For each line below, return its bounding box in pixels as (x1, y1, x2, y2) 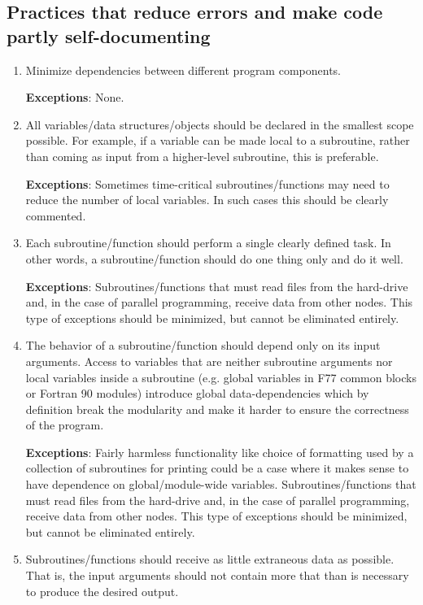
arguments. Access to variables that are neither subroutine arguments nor (25, 352, 393, 369)
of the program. (25, 416, 104, 433)
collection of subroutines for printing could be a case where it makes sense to (25, 459, 409, 477)
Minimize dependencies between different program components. (25, 61, 341, 78)
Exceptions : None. (25, 89, 124, 106)
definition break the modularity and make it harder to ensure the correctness (25, 400, 409, 417)
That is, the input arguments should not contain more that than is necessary (25, 567, 409, 584)
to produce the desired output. (25, 582, 179, 599)
